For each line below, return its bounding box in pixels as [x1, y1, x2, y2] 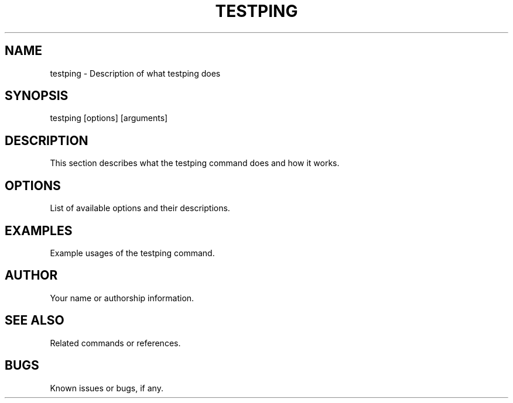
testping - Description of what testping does [50, 68, 221, 78]
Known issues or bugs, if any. [50, 383, 163, 393]
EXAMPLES [5, 223, 73, 238]
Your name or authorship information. [50, 292, 194, 303]
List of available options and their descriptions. [50, 203, 230, 213]
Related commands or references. [50, 337, 181, 348]
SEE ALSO [5, 313, 64, 328]
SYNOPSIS [5, 88, 69, 104]
